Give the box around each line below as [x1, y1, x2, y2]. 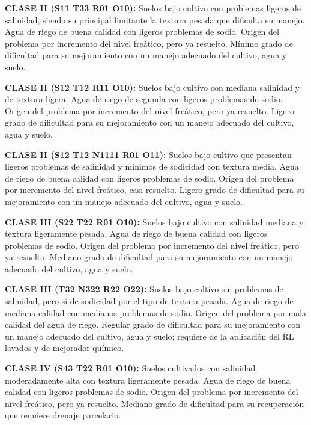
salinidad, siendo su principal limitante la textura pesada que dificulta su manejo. [5, 13, 305, 26]
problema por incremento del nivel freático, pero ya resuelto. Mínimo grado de [5, 37, 293, 49]
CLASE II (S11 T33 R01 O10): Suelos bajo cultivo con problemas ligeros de [5, 2, 301, 14]
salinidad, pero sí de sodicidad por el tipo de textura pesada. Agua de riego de [5, 295, 294, 307]
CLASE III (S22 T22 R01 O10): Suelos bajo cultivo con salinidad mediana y [5, 215, 304, 228]
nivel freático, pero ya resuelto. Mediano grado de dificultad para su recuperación [5, 397, 304, 409]
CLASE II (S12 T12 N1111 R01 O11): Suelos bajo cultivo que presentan [5, 148, 292, 161]
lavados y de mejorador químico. [5, 341, 124, 354]
